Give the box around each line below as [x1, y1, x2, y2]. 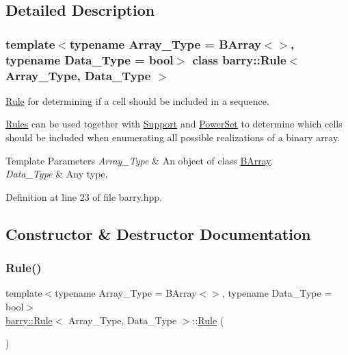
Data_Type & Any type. [5, 167, 108, 181]
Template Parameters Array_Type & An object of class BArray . [5, 153, 273, 167]
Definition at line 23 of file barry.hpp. [5, 189, 162, 204]
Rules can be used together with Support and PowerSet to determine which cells [5, 117, 343, 131]
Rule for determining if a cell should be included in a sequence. [5, 93, 269, 108]
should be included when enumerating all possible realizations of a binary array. [5, 130, 340, 145]
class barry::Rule [192, 51, 286, 68]
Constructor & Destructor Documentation [5, 223, 311, 244]
